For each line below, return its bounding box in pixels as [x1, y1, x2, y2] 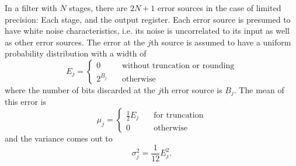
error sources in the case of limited [157, 2, 281, 13]
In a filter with [5, 2, 57, 13]
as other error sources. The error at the [5, 36, 145, 48]
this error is [5, 96, 47, 108]
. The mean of [234, 83, 284, 96]
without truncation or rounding [122, 62, 235, 70]
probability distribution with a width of [5, 47, 147, 59]
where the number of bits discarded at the [5, 83, 155, 96]
